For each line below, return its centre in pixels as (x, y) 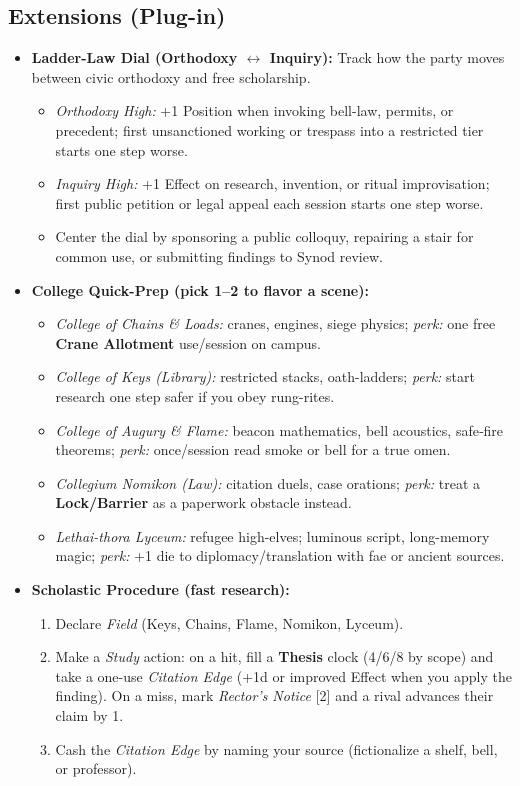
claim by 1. (89, 715)
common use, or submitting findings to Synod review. (219, 255)
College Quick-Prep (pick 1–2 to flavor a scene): (200, 289)
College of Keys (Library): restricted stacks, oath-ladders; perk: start (265, 376)
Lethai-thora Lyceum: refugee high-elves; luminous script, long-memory (272, 535)
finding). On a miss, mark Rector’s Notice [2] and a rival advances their (274, 695)
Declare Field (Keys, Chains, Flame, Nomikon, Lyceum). (229, 622)
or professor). (96, 768)
